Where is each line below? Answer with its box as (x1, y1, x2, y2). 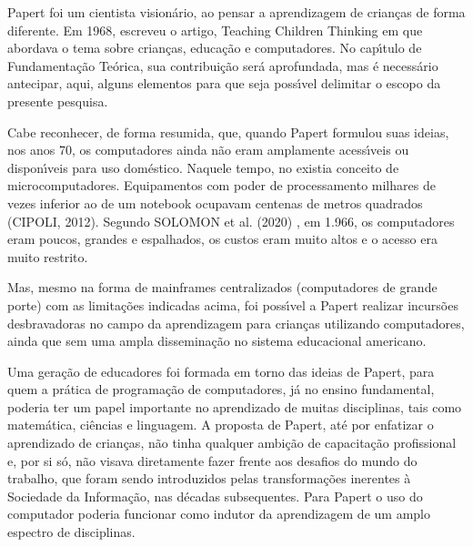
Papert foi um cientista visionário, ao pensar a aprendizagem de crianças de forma (7, 3, 466, 21)
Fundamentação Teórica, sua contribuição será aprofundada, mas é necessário (7, 56, 438, 75)
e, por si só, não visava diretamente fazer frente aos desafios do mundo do (7, 451, 418, 470)
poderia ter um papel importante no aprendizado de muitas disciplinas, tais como (7, 397, 462, 416)
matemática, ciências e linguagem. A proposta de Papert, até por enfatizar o (7, 415, 434, 434)
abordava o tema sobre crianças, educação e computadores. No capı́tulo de (7, 38, 422, 57)
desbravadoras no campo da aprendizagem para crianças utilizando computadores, (7, 313, 465, 332)
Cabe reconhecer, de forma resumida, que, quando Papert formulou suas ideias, (7, 122, 449, 141)
